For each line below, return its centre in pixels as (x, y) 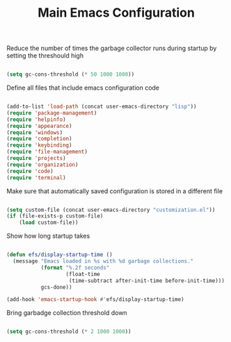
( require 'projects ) (37, 158)
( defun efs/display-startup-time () (59, 255)
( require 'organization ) (42, 165)
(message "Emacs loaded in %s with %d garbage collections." (103, 261)
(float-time (83, 274)
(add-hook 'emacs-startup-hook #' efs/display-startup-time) (96, 300)
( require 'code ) (30, 171)
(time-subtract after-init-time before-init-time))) (147, 280)
